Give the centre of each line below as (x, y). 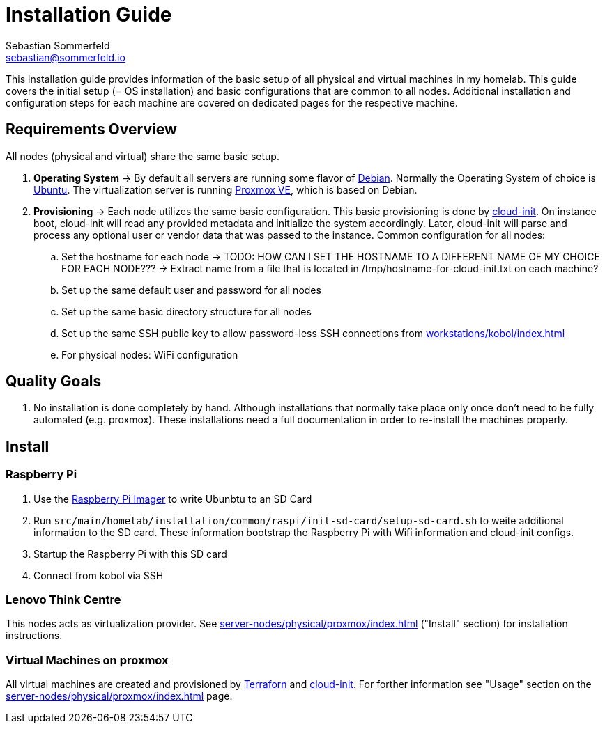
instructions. (34, 636)
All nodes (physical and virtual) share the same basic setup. (143, 156)
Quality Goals (54, 382)
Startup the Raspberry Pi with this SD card (130, 554)
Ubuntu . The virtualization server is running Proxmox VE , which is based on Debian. (225, 189)
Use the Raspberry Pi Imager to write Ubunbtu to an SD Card (173, 499)
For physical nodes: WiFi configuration (150, 354)
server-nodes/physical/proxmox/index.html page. (119, 696)
